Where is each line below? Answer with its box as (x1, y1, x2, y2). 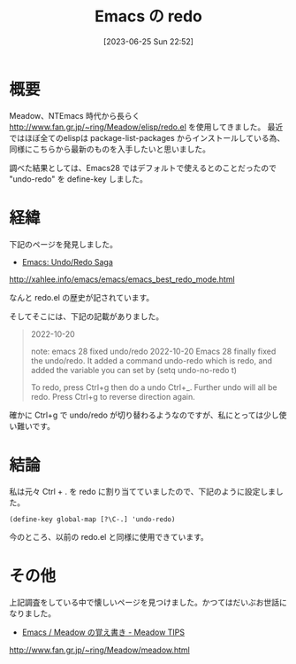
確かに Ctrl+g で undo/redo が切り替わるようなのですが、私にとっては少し (9, 410, 280, 420)
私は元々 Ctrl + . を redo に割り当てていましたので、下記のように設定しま (9, 486, 277, 496)
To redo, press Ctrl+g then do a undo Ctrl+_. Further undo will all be (30, 381, 277, 393)
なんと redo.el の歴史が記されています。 (9, 292, 155, 302)
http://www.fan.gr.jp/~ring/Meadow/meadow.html (9, 644, 190, 655)
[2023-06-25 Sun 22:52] (102, 35, 194, 47)
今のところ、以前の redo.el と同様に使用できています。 (9, 531, 209, 542)
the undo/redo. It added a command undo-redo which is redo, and (30, 355, 272, 366)
